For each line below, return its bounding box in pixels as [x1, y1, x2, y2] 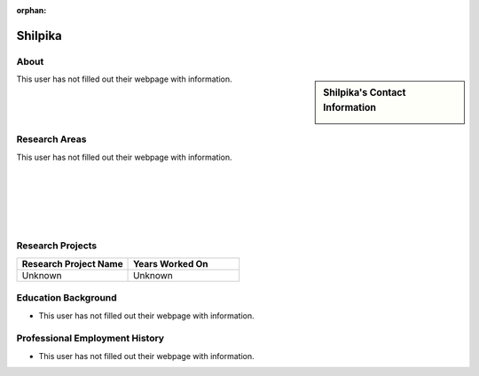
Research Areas [16, 133, 87, 145]
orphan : [16, 5, 47, 15]
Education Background [16, 292, 117, 304]
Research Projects [16, 239, 98, 252]
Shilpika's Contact [323, 87, 406, 99]
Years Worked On [133, 257, 208, 270]
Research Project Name [21, 257, 123, 270]
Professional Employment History [16, 333, 164, 345]
